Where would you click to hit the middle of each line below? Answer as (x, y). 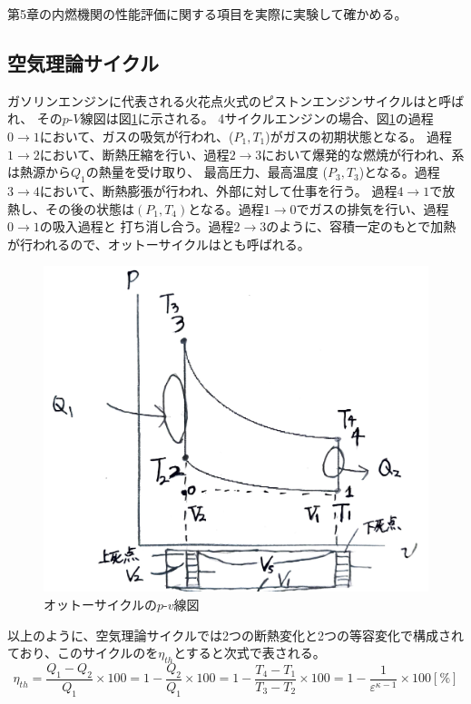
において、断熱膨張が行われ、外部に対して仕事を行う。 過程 (218, 190)
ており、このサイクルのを (83, 653)
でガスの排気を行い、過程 (373, 208)
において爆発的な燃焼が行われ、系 (363, 154)
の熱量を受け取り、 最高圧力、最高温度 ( (206, 172)
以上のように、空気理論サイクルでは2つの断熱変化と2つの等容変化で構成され (235, 635)
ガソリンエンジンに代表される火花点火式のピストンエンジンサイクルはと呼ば (236, 100)
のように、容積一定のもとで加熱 (361, 226)
